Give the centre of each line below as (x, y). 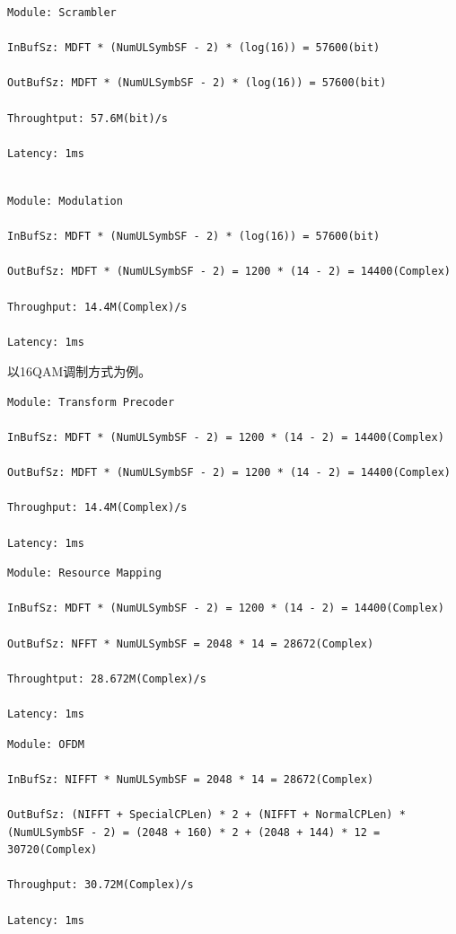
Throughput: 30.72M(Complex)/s (101, 885)
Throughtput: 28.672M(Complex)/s (107, 678)
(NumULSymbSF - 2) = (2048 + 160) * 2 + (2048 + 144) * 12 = (194, 832)
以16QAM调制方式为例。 (79, 371)
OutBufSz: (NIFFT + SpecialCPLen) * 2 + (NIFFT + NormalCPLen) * (206, 814)
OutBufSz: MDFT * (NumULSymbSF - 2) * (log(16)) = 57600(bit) (197, 83)
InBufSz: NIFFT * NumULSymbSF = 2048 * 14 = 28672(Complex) (191, 779)
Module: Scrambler (62, 13)
